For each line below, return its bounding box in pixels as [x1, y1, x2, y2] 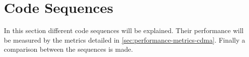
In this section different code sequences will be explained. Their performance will [4, 25, 244, 35]
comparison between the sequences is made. [4, 44, 133, 54]
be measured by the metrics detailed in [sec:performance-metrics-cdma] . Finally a [4, 34, 246, 45]
